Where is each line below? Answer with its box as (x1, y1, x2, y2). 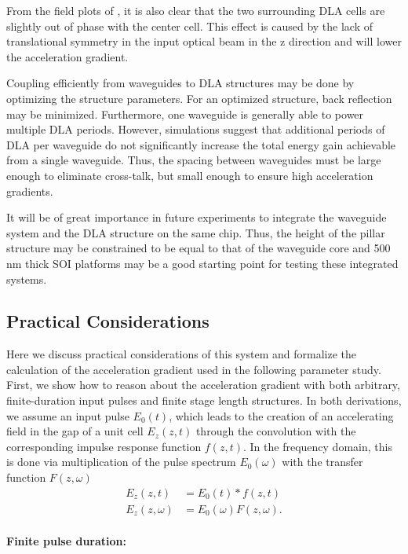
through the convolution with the (195, 423, 356, 439)
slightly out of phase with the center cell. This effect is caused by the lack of (6, 17, 373, 34)
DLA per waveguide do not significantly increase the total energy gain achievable (6, 136, 396, 152)
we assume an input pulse (6, 407, 129, 424)
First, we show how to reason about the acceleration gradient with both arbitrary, (6, 376, 400, 393)
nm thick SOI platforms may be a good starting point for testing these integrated (6, 255, 399, 271)
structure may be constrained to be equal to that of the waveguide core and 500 (6, 240, 391, 256)
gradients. (6, 182, 53, 199)
